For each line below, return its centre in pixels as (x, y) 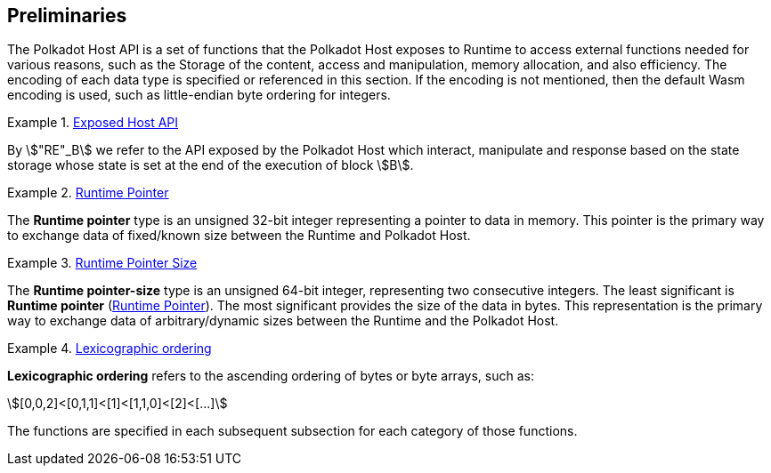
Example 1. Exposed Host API (93, 123)
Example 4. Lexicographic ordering (110, 349)
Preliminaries (67, 16)
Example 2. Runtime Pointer (88, 193)
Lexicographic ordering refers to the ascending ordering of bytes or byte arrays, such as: (271, 376)
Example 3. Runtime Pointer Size (102, 263)
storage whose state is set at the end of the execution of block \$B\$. (211, 165)
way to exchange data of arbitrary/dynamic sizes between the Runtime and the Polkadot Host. (283, 321)
